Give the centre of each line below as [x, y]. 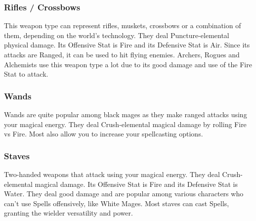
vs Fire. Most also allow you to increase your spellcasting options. [104, 134]
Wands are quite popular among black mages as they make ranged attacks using [126, 114]
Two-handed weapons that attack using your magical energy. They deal [112, 174]
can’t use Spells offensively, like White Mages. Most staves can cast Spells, [117, 203]
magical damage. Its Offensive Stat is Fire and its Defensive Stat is [136, 184]
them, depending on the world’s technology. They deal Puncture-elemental [117, 35]
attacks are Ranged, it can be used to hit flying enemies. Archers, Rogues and [122, 54]
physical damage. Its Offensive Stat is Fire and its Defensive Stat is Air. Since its [127, 45]
